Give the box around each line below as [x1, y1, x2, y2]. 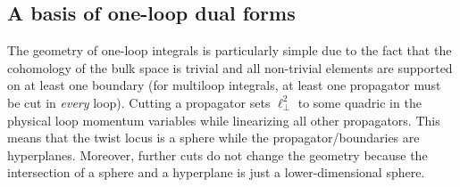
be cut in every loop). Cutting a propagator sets [7, 93, 271, 111]
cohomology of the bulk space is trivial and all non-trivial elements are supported [7, 58, 453, 77]
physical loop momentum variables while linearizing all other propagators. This [7, 110, 440, 129]
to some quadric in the [297, 93, 422, 111]
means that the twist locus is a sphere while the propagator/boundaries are [7, 128, 420, 147]
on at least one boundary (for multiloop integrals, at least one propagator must [7, 76, 441, 94]
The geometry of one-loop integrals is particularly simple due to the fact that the [7, 41, 452, 60]
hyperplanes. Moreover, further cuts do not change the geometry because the [7, 145, 428, 164]
